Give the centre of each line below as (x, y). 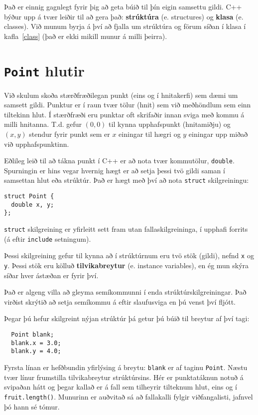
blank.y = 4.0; (36, 351)
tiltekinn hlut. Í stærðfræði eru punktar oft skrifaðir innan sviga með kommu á (124, 114)
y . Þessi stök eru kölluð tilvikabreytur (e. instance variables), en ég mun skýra (127, 265)
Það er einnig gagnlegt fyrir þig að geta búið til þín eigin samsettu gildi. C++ (123, 6)
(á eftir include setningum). (48, 238)
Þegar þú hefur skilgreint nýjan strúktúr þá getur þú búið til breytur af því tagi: (127, 318)
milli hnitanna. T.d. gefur (43, 124)
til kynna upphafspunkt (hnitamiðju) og (170, 124)
